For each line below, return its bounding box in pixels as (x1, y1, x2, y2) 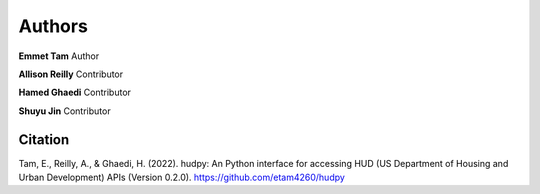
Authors (18, 15, 89, 37)
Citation (18, 131, 70, 148)
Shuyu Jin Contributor (18, 105, 111, 117)
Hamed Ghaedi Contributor (18, 86, 132, 99)
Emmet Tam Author (18, 50, 100, 62)
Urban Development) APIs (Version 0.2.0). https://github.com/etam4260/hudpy (18, 171, 345, 184)
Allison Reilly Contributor (18, 68, 124, 80)
